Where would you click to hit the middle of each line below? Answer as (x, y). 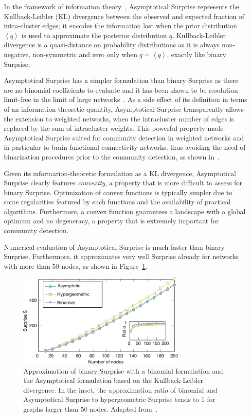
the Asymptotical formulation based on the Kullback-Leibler (113, 380)
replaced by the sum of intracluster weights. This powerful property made (114, 128)
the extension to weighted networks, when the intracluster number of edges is (119, 118)
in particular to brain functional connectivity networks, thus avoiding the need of (125, 147)
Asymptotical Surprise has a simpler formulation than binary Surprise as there (121, 80)
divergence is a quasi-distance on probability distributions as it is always (112, 45)
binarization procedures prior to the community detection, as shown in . (112, 156)
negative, (17, 54)
